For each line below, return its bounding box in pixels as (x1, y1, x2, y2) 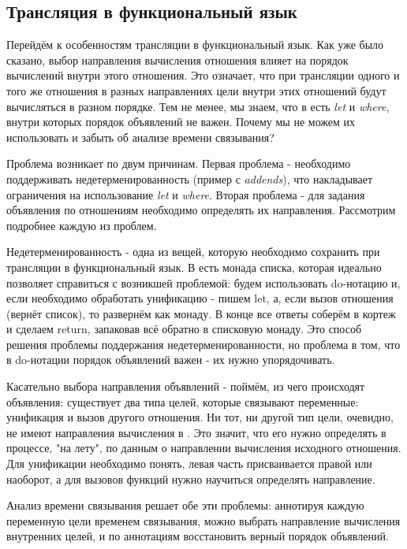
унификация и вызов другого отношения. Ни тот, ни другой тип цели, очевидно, (6, 409, 394, 425)
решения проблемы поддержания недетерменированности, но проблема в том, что (6, 336, 401, 352)
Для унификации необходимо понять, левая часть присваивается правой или (6, 455, 372, 472)
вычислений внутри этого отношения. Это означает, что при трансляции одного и (6, 67, 400, 83)
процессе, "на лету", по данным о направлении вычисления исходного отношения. (6, 440, 401, 456)
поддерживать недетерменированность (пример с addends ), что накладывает (6, 170, 373, 187)
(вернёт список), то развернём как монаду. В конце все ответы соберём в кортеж (6, 305, 396, 321)
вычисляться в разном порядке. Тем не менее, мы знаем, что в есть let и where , (6, 98, 390, 114)
